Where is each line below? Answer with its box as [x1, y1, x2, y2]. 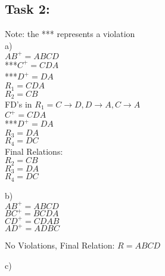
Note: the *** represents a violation [5, 27, 135, 40]
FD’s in [5, 97, 32, 110]
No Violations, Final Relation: [5, 239, 115, 252]
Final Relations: [5, 145, 63, 157]
